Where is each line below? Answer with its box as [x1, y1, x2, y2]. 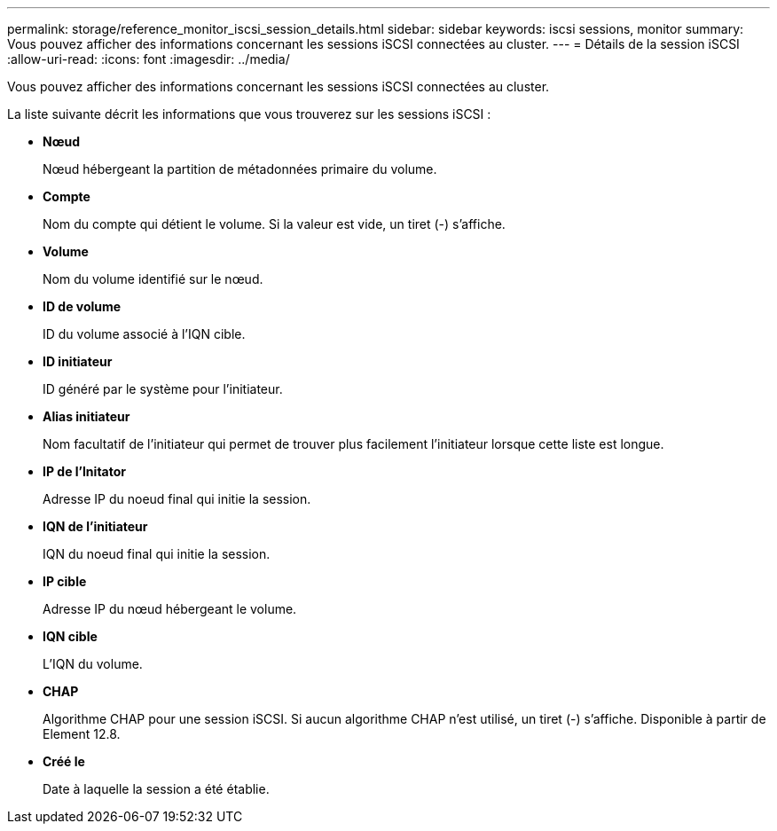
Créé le [43, 754, 85, 769]
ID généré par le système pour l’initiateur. [43, 381, 283, 396]
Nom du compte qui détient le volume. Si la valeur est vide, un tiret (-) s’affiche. [43, 216, 506, 231]
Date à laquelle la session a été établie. [43, 781, 270, 796]
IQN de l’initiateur [43, 519, 148, 534]
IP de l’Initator [43, 464, 126, 479]
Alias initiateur [43, 409, 130, 424]
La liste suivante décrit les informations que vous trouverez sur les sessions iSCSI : [7, 106, 491, 122]
